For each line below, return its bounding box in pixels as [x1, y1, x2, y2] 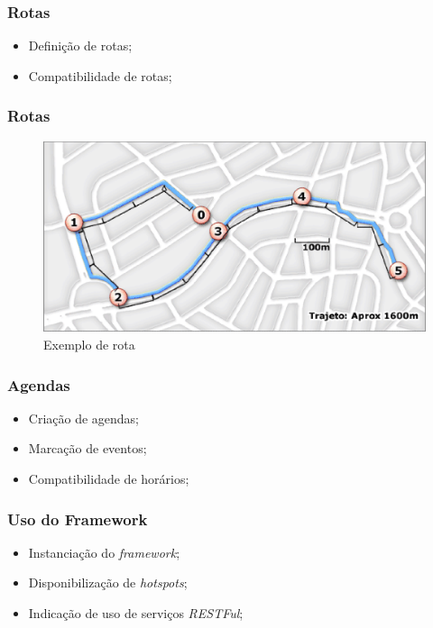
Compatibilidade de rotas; [28, 66, 172, 85]
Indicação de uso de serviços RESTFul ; [28, 604, 244, 622]
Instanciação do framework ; [28, 542, 180, 561]
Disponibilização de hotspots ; [28, 573, 188, 592]
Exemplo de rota [43, 335, 135, 353]
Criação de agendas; [28, 408, 140, 427]
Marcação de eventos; [28, 439, 147, 458]
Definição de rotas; [28, 36, 133, 55]
